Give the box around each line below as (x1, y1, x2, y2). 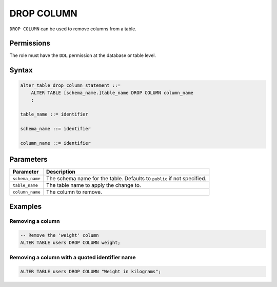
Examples (9, 202, 42, 211)
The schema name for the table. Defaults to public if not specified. (46, 175, 207, 182)
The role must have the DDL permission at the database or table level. (9, 52, 156, 59)
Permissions (9, 39, 51, 48)
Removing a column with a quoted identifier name (9, 254, 136, 261)
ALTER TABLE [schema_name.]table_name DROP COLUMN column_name (31, 90, 194, 95)
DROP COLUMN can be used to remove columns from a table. (9, 26, 137, 32)
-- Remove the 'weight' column (20, 233, 100, 238)
